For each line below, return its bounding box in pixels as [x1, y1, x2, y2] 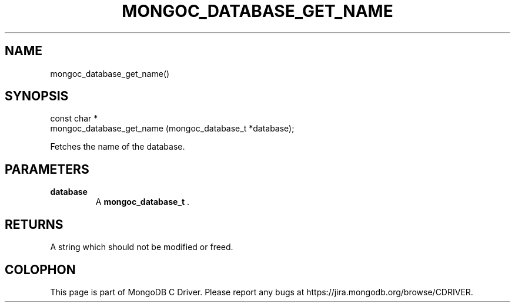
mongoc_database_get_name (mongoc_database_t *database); [50, 123, 295, 134]
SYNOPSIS [5, 89, 69, 104]
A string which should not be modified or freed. [50, 242, 233, 252]
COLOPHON [5, 262, 76, 277]
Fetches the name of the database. [50, 141, 185, 152]
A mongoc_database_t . [95, 197, 190, 207]
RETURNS [5, 217, 63, 232]
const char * [50, 113, 98, 124]
